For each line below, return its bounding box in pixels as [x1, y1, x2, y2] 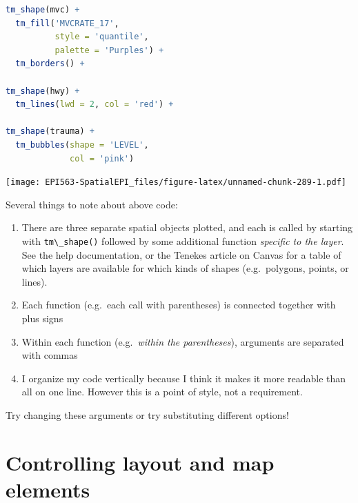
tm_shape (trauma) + [6, 126, 95, 137]
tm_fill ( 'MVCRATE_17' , [15, 18, 119, 28]
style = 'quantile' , [54, 32, 149, 42]
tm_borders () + [15, 59, 85, 69]
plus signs [21, 311, 63, 325]
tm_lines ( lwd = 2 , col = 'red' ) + [15, 99, 174, 110]
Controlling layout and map [6, 448, 275, 476]
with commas [21, 348, 78, 362]
